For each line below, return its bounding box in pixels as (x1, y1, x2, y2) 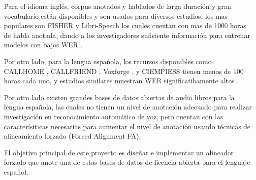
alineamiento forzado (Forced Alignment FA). (4, 131, 141, 141)
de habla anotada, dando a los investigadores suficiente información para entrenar (4, 30, 250, 40)
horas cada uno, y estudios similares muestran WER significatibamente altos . (4, 75, 239, 86)
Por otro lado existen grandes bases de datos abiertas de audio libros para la (4, 92, 235, 102)
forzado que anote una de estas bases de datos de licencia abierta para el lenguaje (4, 157, 250, 167)
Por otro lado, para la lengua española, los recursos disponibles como (4, 56, 212, 66)
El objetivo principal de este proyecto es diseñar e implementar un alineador (4, 147, 234, 157)
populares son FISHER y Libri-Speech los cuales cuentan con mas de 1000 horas (4, 20, 247, 31)
